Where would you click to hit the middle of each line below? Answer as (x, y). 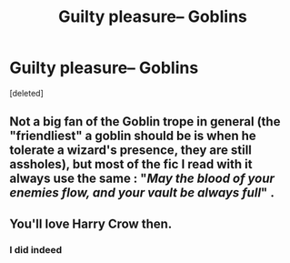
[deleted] (26, 93)
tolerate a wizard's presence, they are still (131, 151)
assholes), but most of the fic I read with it (131, 164)
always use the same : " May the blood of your (142, 179)
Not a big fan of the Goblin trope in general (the (145, 121)
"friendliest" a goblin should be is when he (133, 136)
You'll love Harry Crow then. (91, 223)
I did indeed (36, 249)
